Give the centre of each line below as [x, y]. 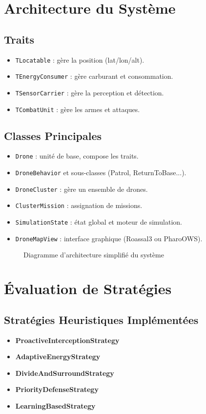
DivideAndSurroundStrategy [65, 373]
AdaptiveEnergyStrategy [58, 356]
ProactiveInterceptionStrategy [67, 340]
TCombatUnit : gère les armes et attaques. [78, 109]
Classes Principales [53, 135]
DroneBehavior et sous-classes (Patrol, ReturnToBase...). [101, 172]
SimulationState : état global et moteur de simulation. [99, 222]
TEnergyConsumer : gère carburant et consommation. [94, 76]
